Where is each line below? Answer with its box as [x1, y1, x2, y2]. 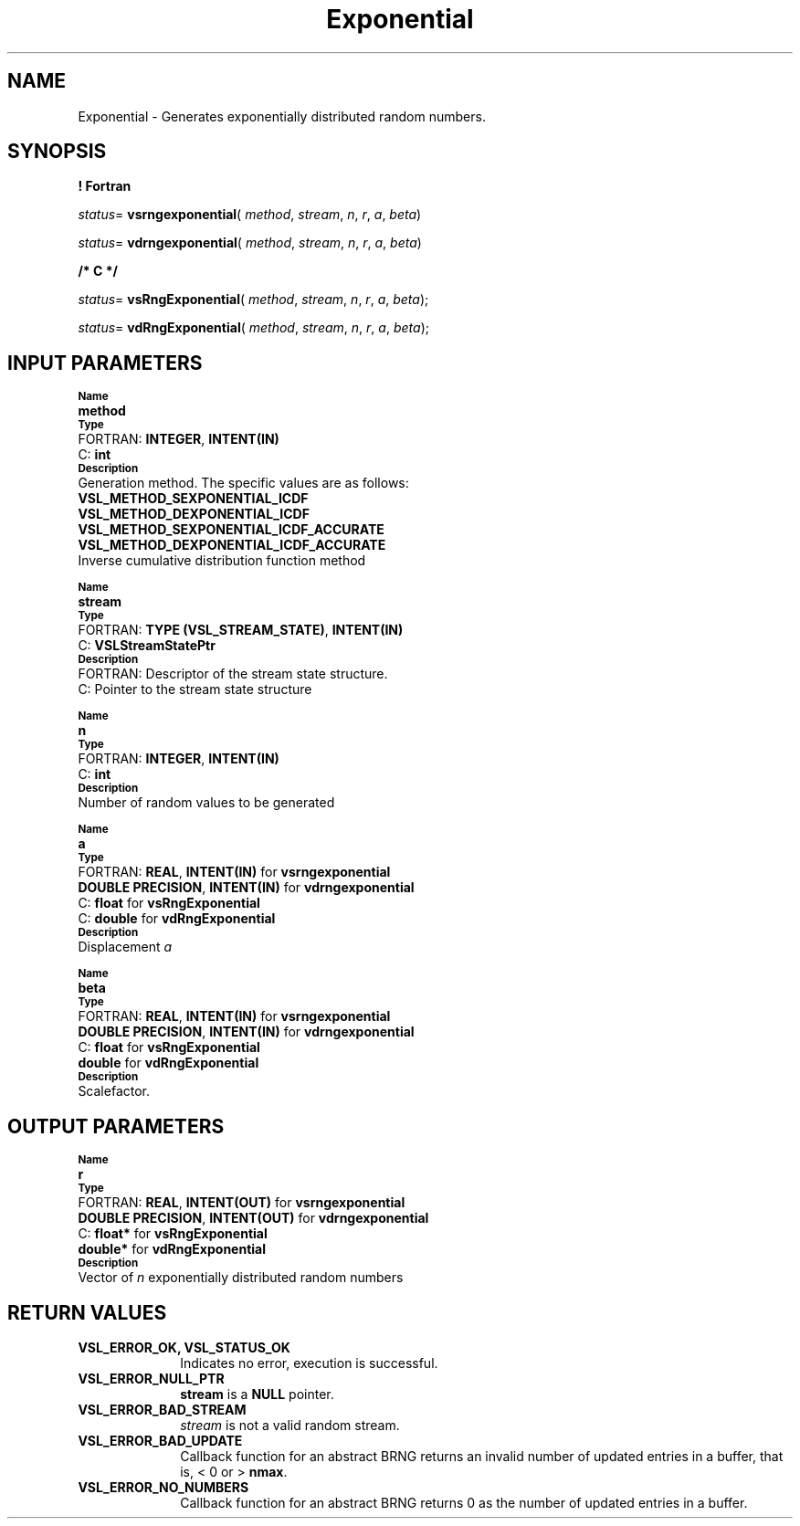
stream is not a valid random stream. [180, 1416, 400, 1433]
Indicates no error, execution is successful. [180, 1354, 438, 1371]
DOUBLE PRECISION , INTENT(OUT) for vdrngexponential [78, 1210, 429, 1226]
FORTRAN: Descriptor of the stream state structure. [78, 666, 388, 682]
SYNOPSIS [7, 140, 107, 163]
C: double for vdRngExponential [78, 910, 276, 927]
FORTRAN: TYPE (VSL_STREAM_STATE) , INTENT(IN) [78, 622, 404, 638]
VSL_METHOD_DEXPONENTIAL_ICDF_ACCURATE [78, 537, 386, 553]
